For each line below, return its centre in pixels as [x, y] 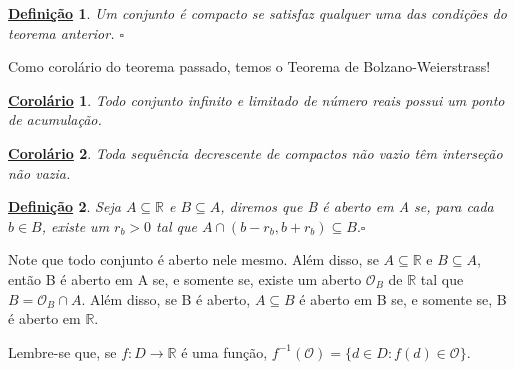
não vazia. [39, 172]
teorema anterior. [61, 32]
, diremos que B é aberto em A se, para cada [357, 206]
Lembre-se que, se [62, 351]
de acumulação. [55, 119]
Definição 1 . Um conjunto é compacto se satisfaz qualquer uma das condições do [257, 13]
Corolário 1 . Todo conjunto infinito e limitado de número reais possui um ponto [256, 99]
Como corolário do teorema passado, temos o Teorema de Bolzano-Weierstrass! [249, 66]
